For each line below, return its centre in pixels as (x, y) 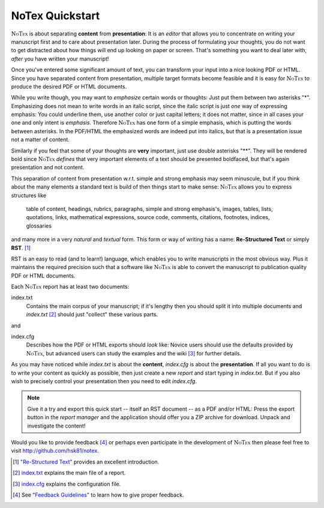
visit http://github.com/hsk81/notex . (55, 451)
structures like (29, 195)
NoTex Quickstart (55, 16)
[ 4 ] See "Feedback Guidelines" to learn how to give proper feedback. (98, 495)
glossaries (39, 226)
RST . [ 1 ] (21, 248)
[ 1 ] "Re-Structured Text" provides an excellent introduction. (86, 462)
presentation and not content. (48, 168)
